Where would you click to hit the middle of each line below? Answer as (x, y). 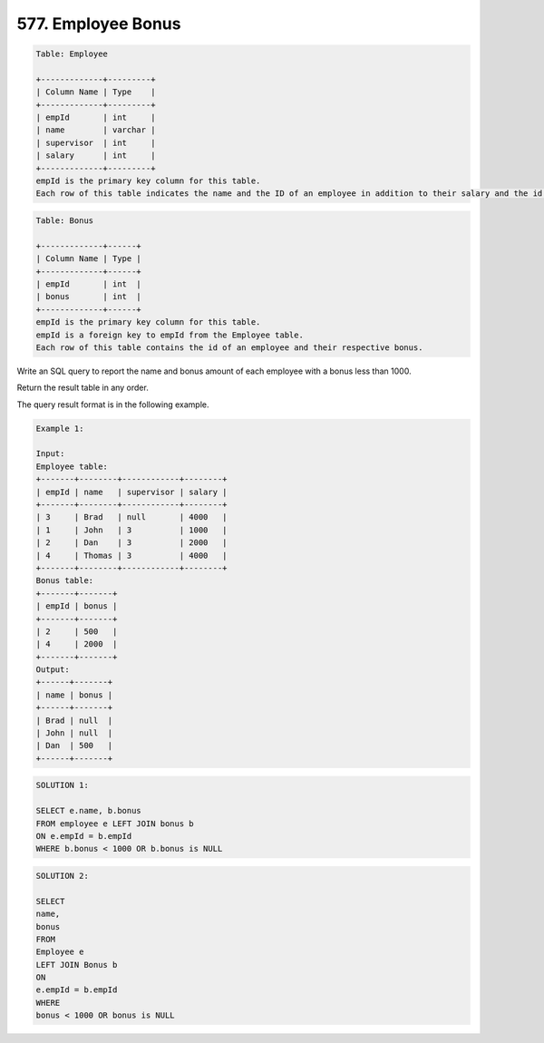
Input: (50, 454)
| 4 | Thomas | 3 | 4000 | (131, 555)
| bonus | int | (89, 297)
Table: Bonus (65, 221)
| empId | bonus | (77, 606)
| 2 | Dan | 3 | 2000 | (131, 543)
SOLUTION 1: (63, 785)
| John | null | (74, 733)
